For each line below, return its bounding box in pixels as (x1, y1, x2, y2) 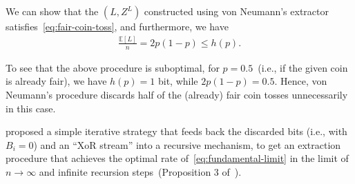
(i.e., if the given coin (258, 60, 348, 74)
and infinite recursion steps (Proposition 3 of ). (39, 164, 242, 178)
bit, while (157, 74, 198, 88)
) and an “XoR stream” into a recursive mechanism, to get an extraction (33, 137, 341, 152)
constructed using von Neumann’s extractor (144, 4, 329, 18)
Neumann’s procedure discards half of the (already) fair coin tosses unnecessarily (6, 87, 348, 101)
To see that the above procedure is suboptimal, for (6, 60, 220, 74)
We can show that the (6, 4, 99, 18)
